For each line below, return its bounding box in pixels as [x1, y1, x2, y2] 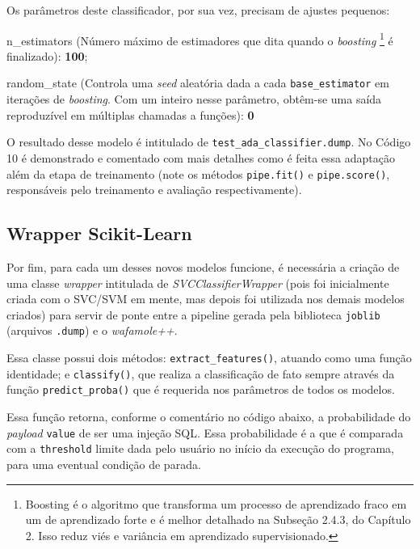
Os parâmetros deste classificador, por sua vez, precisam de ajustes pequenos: [6, 2, 390, 18]
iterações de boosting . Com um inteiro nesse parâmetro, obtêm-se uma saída [6, 91, 382, 108]
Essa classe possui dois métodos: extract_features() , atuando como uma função [6, 349, 412, 366]
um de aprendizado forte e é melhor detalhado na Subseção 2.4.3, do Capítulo [25, 511, 411, 528]
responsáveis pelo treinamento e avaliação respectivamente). [6, 181, 302, 198]
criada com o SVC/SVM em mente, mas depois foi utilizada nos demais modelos [6, 290, 405, 307]
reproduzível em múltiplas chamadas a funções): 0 [6, 106, 254, 123]
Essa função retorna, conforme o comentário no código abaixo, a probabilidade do [6, 408, 411, 425]
